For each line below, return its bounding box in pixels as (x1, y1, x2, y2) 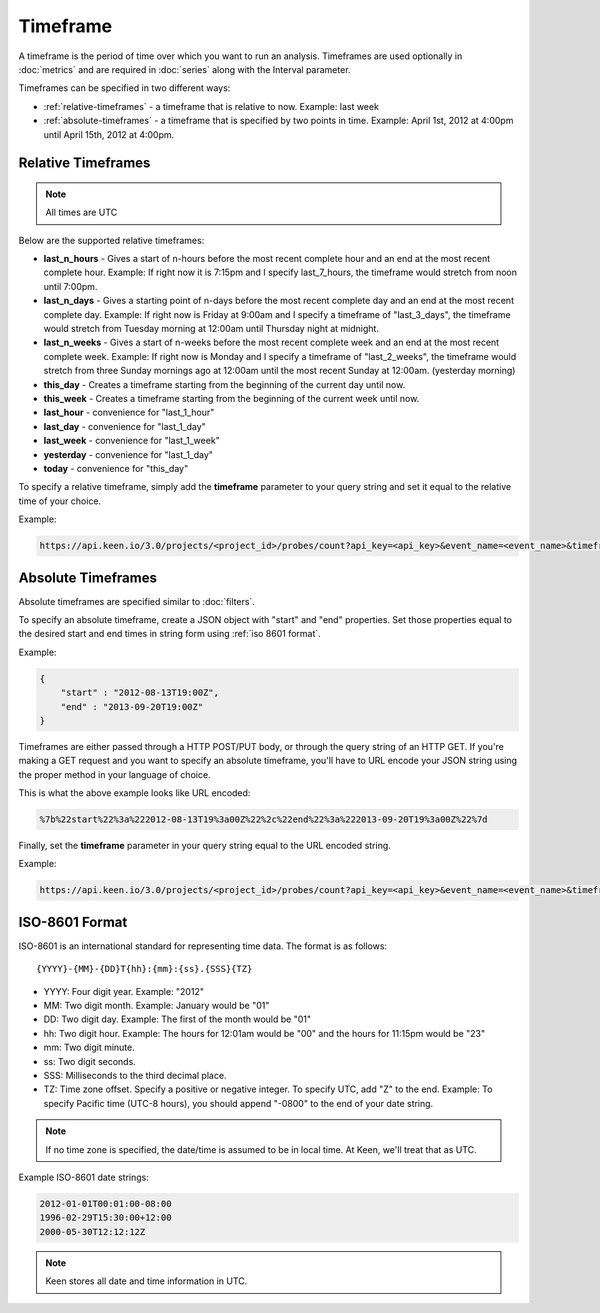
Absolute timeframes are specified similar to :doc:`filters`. (18, 595, 255, 607)
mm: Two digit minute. (43, 1041, 135, 1054)
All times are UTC (45, 206, 118, 219)
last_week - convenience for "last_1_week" (43, 435, 220, 447)
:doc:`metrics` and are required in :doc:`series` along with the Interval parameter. (18, 63, 351, 75)
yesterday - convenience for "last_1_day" (43, 448, 214, 460)
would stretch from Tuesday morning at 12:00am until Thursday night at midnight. (43, 323, 380, 335)
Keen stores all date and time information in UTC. (45, 1275, 248, 1287)
